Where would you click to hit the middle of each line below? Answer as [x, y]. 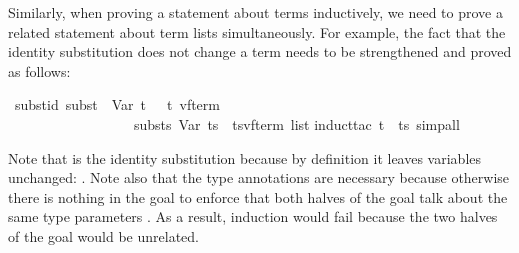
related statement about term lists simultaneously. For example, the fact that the [257, 31]
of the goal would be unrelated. [104, 235]
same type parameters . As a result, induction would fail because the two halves [253, 216]
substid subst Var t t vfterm [117, 104]
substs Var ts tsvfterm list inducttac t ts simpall [296, 123]
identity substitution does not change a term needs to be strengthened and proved [260, 51]
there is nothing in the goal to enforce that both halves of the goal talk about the [258, 196]
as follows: [39, 70]
